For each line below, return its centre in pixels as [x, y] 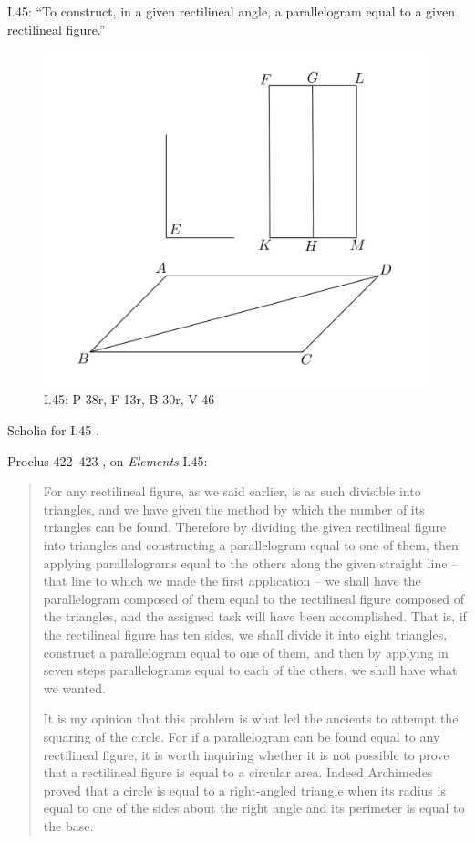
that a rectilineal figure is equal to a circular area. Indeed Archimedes [238, 772]
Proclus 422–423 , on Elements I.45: [108, 460]
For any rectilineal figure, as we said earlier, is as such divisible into [232, 491]
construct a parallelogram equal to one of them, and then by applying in [246, 652]
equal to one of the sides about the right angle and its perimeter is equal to [254, 808]
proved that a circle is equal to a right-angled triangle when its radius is [244, 790]
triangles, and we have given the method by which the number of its [234, 509]
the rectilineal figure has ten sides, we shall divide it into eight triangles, [245, 634]
